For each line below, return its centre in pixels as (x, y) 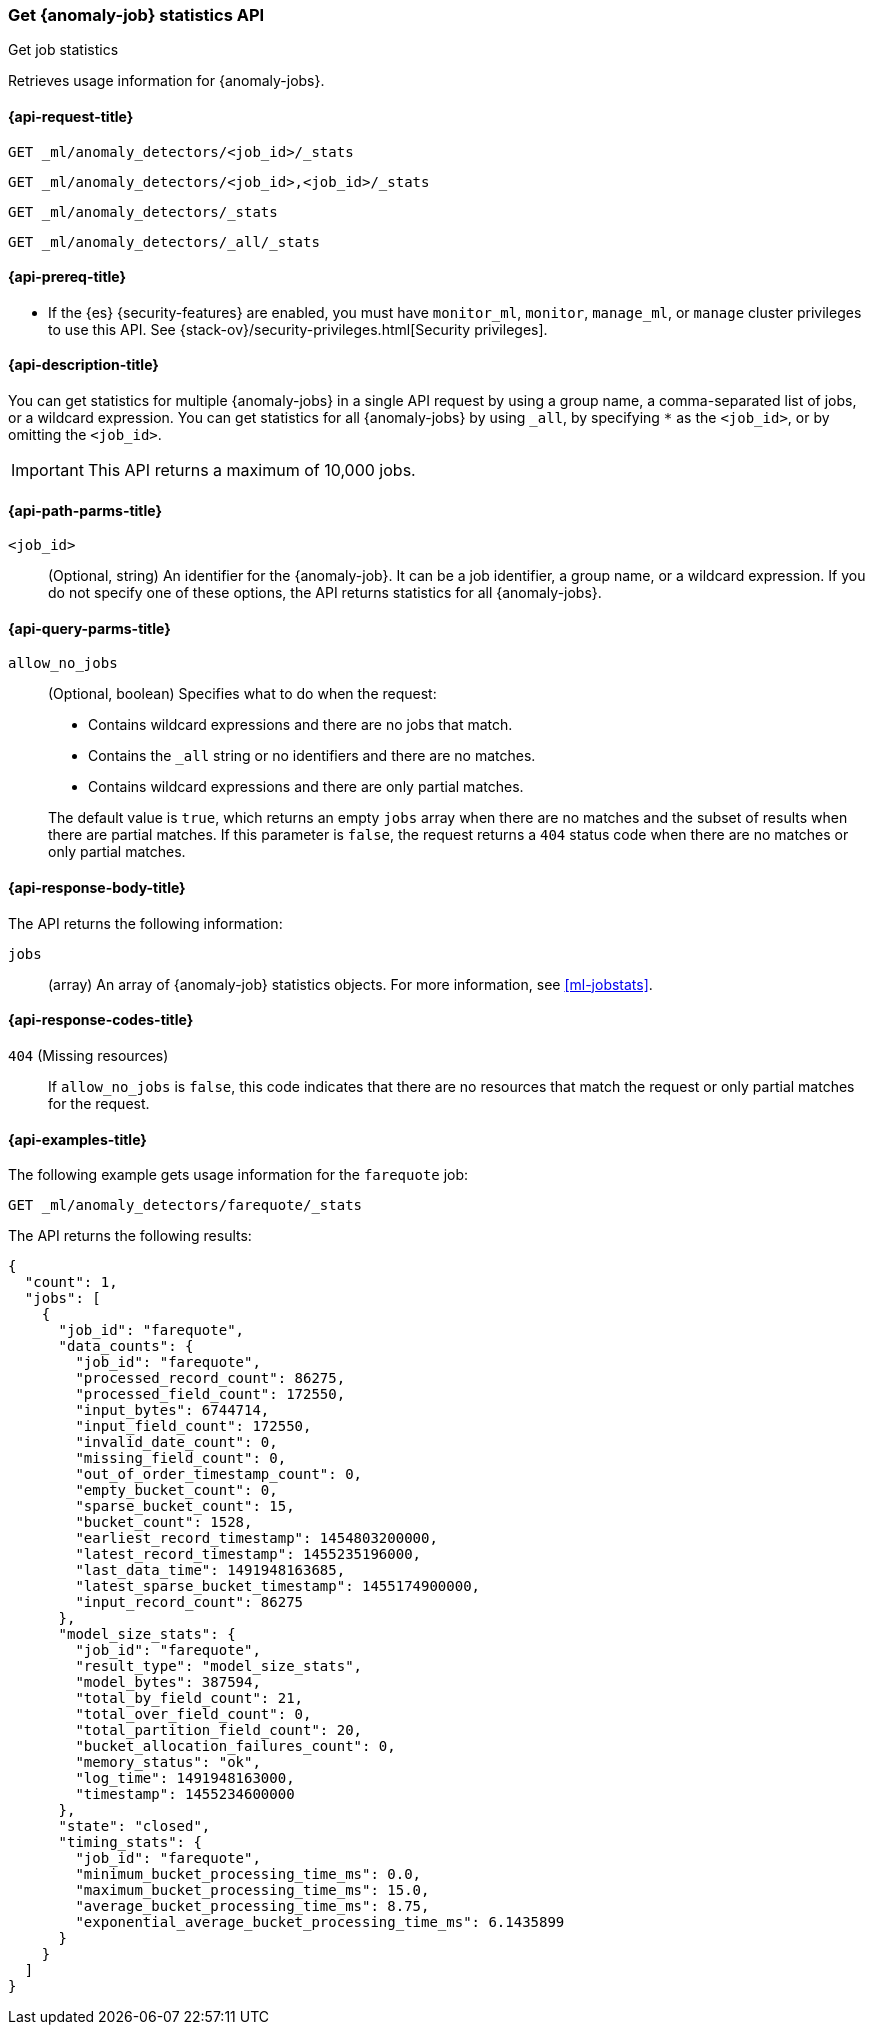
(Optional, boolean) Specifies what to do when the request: (242, 694)
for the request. (99, 1103)
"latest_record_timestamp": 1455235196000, (248, 1554)
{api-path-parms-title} (85, 510)
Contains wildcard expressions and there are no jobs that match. (300, 725)
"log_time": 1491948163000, (185, 1778)
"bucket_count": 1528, (164, 1522)
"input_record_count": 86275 (189, 1602)
